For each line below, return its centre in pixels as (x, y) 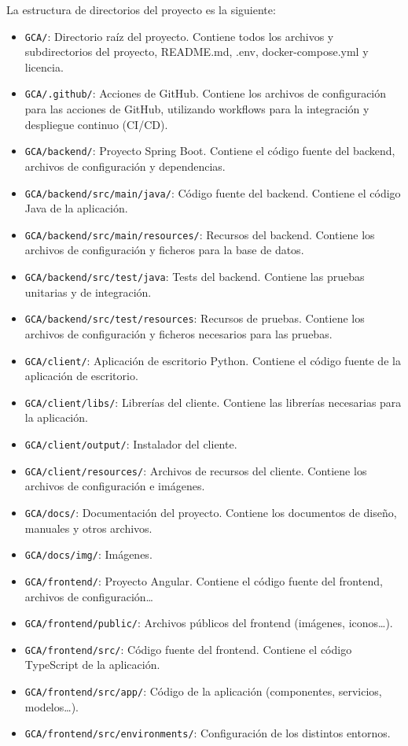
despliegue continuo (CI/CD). (96, 124)
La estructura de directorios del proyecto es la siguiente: (141, 9)
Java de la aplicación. (76, 208)
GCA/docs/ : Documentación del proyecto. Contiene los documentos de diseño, (211, 512)
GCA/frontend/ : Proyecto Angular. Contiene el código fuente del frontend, (204, 580)
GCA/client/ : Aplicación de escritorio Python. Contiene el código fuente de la (213, 360)
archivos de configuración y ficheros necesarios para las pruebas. (178, 333)
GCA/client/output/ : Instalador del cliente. (131, 444)
